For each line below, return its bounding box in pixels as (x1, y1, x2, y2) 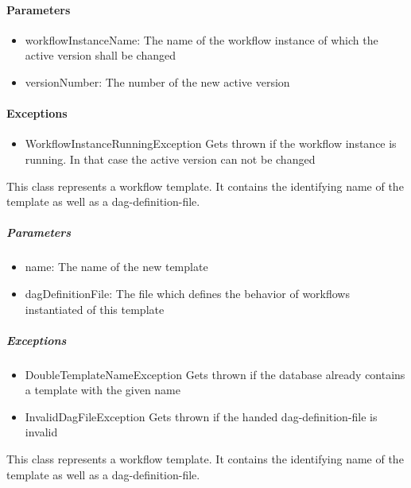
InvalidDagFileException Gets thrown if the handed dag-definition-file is (25, 408, 378, 424)
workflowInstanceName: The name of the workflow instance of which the (25, 31, 378, 48)
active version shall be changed (25, 47, 176, 64)
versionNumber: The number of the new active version (25, 73, 290, 90)
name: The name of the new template (25, 258, 208, 275)
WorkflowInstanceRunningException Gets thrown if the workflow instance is (25, 135, 397, 152)
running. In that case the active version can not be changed (25, 150, 316, 167)
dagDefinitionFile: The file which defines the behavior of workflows (25, 285, 350, 301)
